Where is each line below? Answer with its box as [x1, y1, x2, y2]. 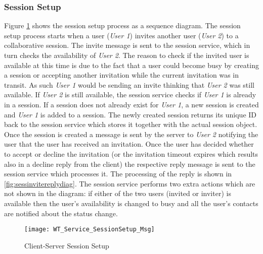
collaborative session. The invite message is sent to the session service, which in [4, 40, 250, 50]
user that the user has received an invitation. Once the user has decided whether [4, 139, 254, 149]
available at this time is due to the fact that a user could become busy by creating [4, 59, 259, 70]
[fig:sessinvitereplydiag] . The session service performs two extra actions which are [4, 178, 255, 188]
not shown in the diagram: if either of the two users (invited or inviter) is [4, 188, 231, 199]
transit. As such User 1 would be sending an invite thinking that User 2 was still [4, 79, 254, 90]
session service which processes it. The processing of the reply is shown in [4, 168, 232, 179]
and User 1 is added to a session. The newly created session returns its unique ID [4, 109, 257, 119]
